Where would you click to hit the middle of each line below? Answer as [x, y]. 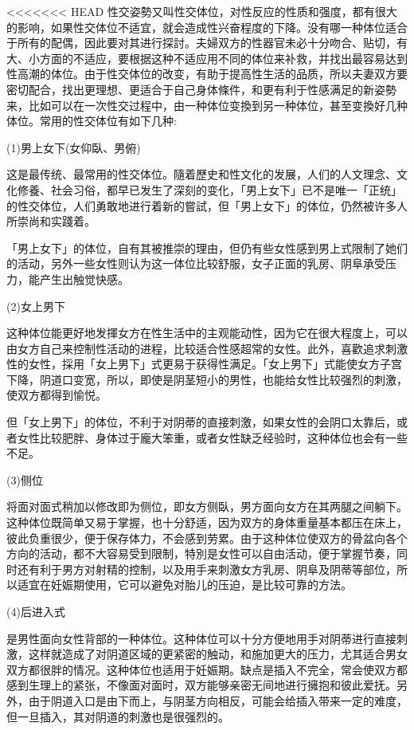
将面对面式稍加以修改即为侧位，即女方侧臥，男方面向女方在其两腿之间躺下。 [207, 506]
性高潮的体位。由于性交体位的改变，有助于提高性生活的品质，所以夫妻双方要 [207, 74]
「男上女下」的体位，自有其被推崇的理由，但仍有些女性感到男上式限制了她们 [207, 247]
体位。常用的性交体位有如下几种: [92, 121]
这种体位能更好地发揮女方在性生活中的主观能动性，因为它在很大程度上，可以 [207, 333]
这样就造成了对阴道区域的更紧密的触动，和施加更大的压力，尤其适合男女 [218, 654]
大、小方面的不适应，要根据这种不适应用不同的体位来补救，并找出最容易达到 [207, 58]
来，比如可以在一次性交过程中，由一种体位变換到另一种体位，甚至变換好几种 [207, 105]
